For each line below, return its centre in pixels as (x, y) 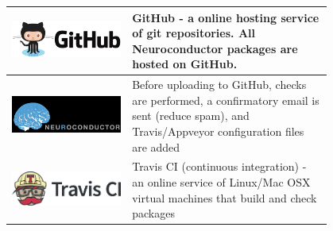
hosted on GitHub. (185, 64)
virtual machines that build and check (225, 197)
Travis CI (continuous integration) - (219, 166)
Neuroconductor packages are (215, 48)
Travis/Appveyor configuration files (218, 131)
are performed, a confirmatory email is (226, 100)
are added (156, 146)
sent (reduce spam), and (191, 115)
